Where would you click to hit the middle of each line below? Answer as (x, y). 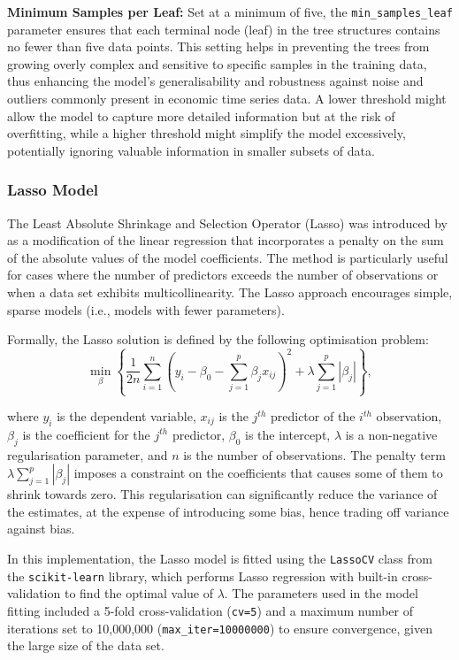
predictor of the (313, 416)
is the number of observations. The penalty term (314, 454)
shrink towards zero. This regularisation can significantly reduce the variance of (222, 494)
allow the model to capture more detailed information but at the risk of (201, 115)
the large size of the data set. (86, 645)
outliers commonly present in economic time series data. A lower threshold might (227, 99)
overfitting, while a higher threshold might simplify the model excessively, (207, 133)
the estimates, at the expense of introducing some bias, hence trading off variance (228, 511)
